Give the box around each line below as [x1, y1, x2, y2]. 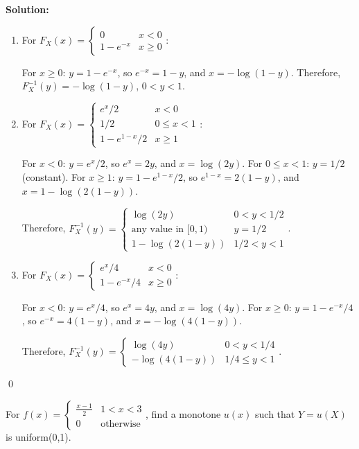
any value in [131, 224, 184, 234]
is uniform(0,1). [6, 429, 71, 443]
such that [255, 406, 295, 421]
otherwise [100, 419, 141, 429]
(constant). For [21, 170, 86, 184]
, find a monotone [146, 406, 221, 421]
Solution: [6, 2, 49, 16]
